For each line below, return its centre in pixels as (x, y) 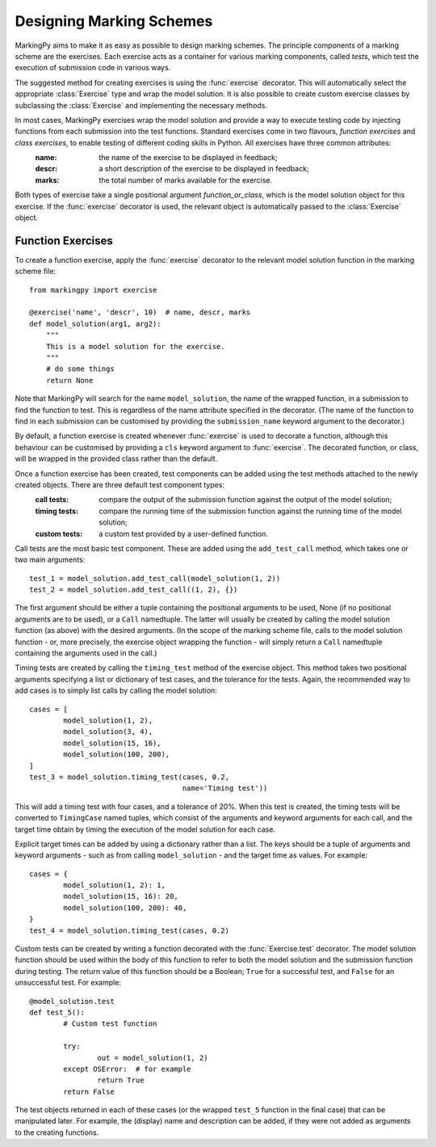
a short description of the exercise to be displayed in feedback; (204, 169)
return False (89, 1092)
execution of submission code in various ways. (93, 68)
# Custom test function (110, 1024)
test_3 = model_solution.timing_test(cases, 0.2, (130, 777)
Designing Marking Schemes (114, 21)
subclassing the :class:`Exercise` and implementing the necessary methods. (141, 105)
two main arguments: (50, 560)
